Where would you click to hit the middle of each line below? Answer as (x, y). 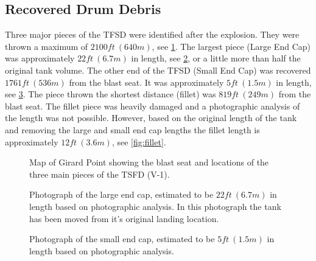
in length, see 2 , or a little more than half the (216, 58)
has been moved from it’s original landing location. (124, 218)
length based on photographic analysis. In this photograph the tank (155, 206)
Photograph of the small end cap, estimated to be (122, 239)
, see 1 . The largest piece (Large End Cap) (231, 46)
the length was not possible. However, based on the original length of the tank (151, 118)
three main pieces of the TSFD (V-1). (100, 174)
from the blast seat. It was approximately (146, 82)
